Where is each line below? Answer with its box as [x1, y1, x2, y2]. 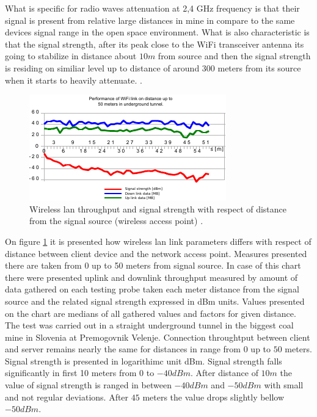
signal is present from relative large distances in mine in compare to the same [5, 13, 295, 26]
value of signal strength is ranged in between [5, 379, 172, 391]
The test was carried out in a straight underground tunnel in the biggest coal [5, 319, 294, 332]
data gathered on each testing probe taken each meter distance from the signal [5, 283, 299, 296]
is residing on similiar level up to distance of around [5, 61, 200, 74]
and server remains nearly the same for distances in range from [5, 343, 241, 355]
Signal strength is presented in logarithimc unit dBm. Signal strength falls [5, 354, 282, 367]
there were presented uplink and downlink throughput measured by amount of [5, 270, 298, 283]
